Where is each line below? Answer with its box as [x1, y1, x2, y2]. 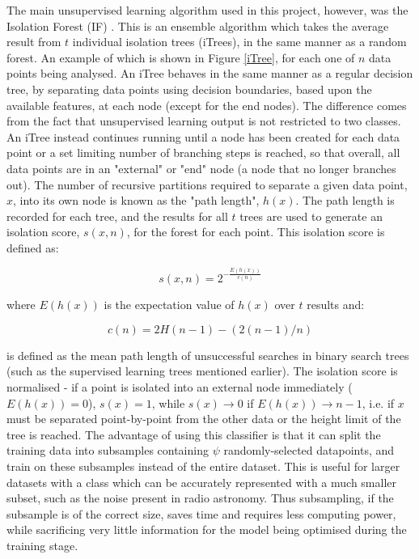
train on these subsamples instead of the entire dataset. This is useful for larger [6, 457, 400, 474]
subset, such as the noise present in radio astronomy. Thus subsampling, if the [6, 489, 394, 506]
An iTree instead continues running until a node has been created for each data [6, 128, 400, 145]
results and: [307, 296, 365, 313]
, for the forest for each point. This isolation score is [126, 223, 385, 240]
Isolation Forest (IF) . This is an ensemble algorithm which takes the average [6, 17, 389, 34]
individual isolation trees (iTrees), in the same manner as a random [72, 33, 407, 50]
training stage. [6, 536, 78, 553]
